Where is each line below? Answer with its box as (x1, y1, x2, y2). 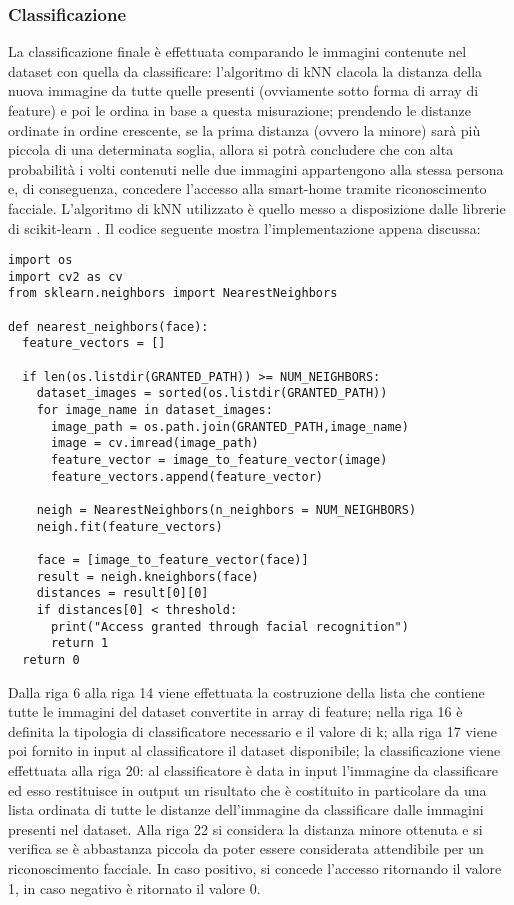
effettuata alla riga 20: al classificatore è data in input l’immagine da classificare (8, 759, 499, 780)
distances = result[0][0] (36, 586, 209, 601)
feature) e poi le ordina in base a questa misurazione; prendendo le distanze (8, 100, 471, 120)
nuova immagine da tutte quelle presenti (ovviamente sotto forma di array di (8, 80, 479, 101)
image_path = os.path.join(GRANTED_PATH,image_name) (50, 419, 409, 434)
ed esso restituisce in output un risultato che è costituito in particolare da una (8, 779, 487, 800)
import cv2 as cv (8, 269, 123, 284)
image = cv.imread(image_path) (50, 436, 259, 451)
